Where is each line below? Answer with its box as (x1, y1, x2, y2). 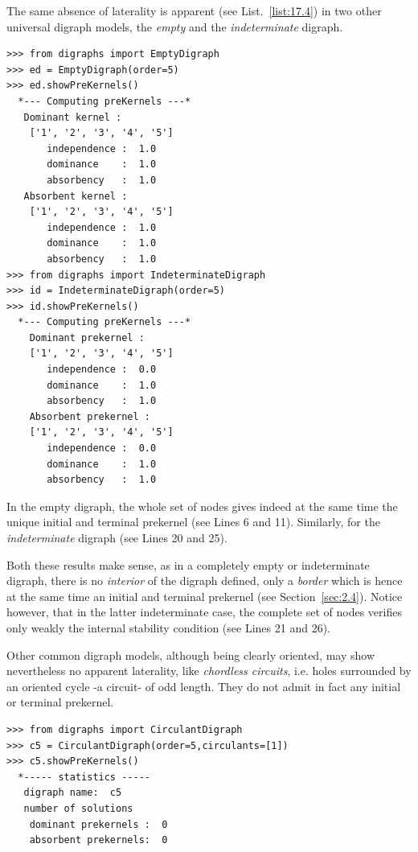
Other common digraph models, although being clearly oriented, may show (6, 646, 375, 663)
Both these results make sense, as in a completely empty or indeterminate (6, 556, 370, 573)
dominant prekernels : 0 (29, 818, 168, 830)
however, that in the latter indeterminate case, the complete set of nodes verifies (6, 603, 402, 620)
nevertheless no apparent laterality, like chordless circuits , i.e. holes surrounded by (6, 662, 412, 679)
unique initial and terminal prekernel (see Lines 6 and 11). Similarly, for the (6, 513, 380, 530)
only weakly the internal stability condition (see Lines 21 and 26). (6, 619, 330, 636)
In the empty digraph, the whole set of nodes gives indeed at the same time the (6, 497, 398, 514)
